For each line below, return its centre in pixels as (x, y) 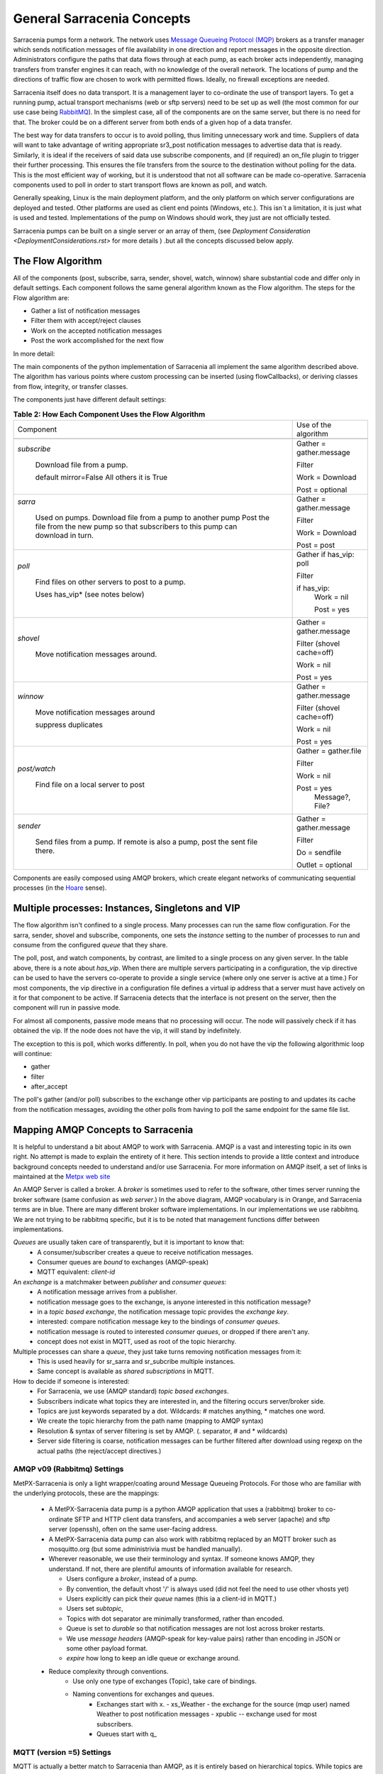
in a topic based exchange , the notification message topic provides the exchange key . (163, 1312)
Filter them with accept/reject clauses (86, 321)
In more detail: (34, 353)
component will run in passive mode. (67, 1008)
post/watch (37, 768)
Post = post (316, 545)
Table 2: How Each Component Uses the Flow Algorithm (109, 414)
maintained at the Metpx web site (62, 1176)
